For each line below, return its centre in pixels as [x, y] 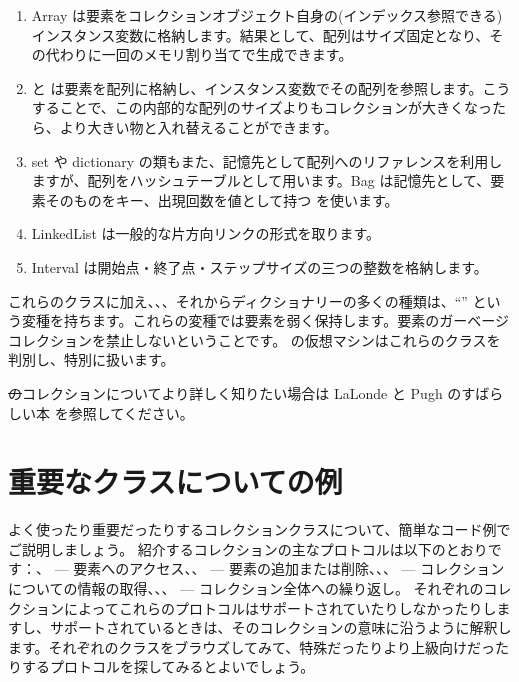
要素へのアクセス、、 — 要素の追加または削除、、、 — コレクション [289, 568]
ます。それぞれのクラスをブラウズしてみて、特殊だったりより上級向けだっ [251, 646]
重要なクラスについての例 [175, 481]
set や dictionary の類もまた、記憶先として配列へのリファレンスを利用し [267, 160]
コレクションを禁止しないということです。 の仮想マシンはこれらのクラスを [254, 339]
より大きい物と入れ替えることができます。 [198, 126]
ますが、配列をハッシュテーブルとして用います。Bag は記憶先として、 [261, 180]
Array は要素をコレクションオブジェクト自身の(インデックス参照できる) [267, 15]
